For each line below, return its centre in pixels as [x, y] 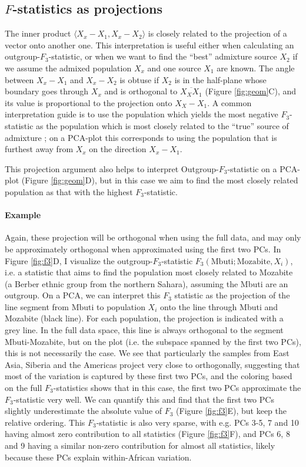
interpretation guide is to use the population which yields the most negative [142, 114]
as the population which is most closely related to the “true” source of [162, 125]
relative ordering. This [45, 422]
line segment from [37, 306]
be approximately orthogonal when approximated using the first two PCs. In [143, 249]
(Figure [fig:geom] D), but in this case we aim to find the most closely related [160, 180]
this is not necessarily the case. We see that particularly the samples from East [147, 353]
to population [121, 306]
